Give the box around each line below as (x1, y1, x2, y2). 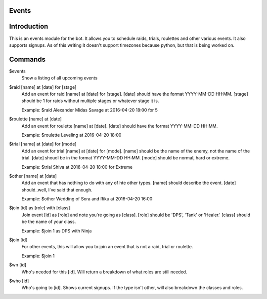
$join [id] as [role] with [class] (9, 205, 70, 211)
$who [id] (9, 278, 29, 284)
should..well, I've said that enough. (21, 187, 92, 192)
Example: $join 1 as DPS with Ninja (21, 227, 92, 234)
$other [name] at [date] (9, 173, 57, 179)
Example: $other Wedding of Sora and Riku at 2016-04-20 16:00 (21, 196, 153, 202)
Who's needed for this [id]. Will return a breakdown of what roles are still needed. (21, 269, 187, 275)
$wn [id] (9, 262, 27, 268)
